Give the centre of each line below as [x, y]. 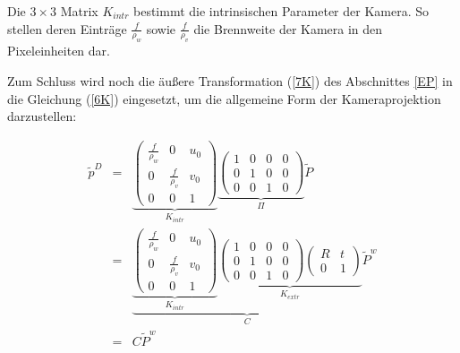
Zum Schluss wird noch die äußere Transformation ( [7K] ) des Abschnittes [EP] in [230, 80]
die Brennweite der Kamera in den [288, 28]
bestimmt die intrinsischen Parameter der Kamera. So [281, 11]
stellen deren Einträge [67, 28]
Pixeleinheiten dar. [59, 51]
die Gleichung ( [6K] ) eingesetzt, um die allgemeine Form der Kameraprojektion [224, 98]
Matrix [79, 11]
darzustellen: [42, 116]
